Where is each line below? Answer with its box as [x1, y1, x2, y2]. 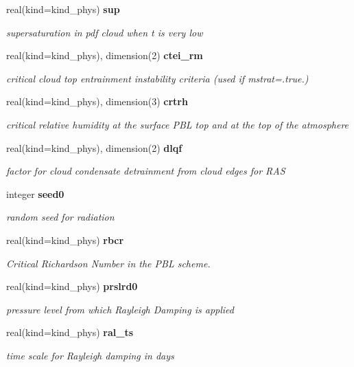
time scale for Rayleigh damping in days [6, 348, 174, 362]
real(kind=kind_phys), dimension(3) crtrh [6, 94, 188, 109]
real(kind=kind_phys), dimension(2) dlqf [6, 140, 182, 155]
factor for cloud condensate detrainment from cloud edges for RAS [6, 164, 285, 178]
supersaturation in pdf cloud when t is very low [6, 25, 203, 39]
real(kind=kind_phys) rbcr [6, 232, 124, 247]
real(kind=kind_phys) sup [6, 2, 120, 16]
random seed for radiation [6, 210, 115, 224]
